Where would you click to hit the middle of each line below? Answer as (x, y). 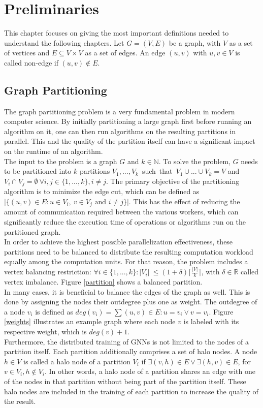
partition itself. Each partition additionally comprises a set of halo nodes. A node (131, 351)
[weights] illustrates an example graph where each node (90, 321)
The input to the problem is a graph (61, 161)
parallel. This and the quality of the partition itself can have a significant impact (130, 141)
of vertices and (27, 53)
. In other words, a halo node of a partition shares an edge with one (150, 371)
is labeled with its (211, 321)
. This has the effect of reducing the (184, 201)
